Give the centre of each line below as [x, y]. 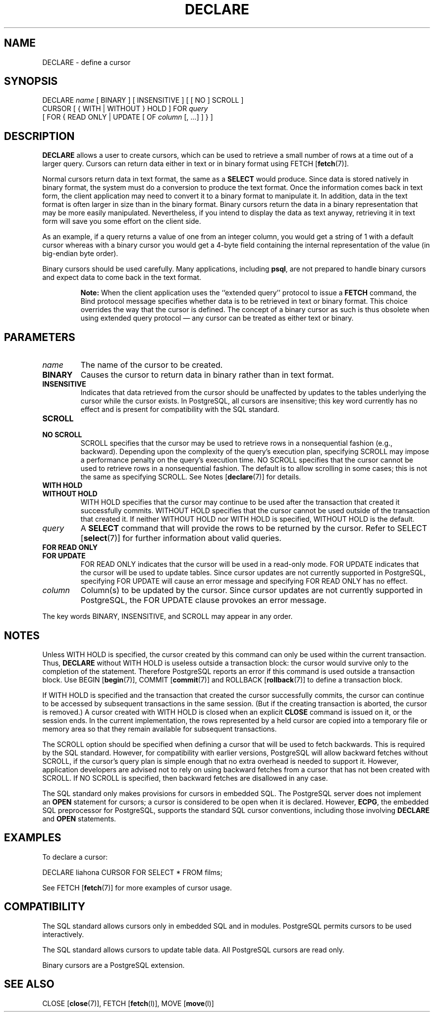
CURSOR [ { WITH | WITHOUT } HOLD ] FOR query [125, 109]
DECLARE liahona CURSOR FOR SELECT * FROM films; [132, 872]
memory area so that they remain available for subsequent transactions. [160, 729]
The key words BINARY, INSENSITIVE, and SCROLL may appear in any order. [167, 616]
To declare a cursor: [75, 857]
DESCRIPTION [39, 136]
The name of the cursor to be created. [152, 365]
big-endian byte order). [80, 254]
